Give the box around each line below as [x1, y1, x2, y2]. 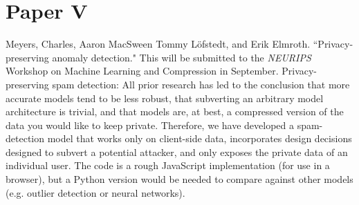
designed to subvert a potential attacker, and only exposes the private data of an [6, 144, 348, 159]
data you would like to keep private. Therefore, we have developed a [6, 117, 294, 132]
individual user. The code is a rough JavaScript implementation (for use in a [6, 158, 330, 173]
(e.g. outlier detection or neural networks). [6, 185, 185, 199]
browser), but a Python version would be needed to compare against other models [6, 172, 353, 186]
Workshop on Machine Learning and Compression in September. [6, 64, 279, 78]
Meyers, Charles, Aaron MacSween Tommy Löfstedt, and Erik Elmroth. [6, 37, 311, 51]
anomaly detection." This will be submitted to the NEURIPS [52, 50, 311, 64]
